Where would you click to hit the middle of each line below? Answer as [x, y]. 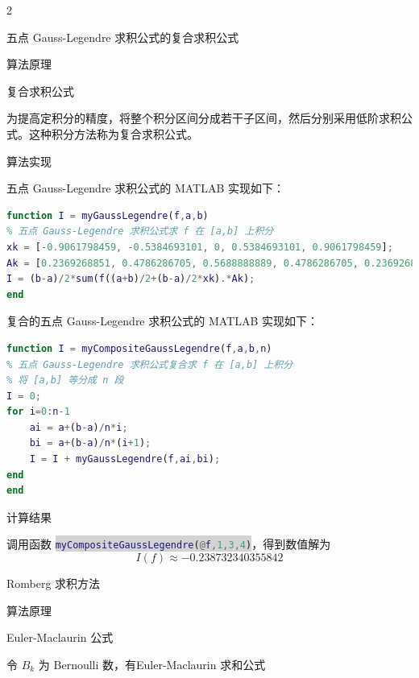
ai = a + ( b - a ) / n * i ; [79, 427]
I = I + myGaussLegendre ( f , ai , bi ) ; [125, 459]
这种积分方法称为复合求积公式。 [113, 133]
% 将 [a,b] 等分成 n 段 [65, 380]
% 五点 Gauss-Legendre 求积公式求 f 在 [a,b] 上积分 [140, 232]
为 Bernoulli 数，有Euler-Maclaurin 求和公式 [152, 664]
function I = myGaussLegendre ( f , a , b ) [108, 215]
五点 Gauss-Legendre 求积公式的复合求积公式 [123, 37]
